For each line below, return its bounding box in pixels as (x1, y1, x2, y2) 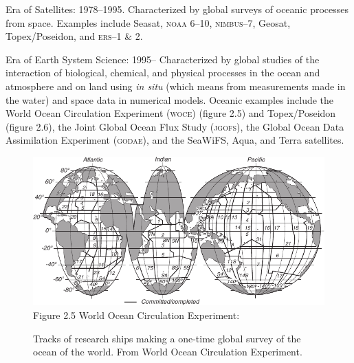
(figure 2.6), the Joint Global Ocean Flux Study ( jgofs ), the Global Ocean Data (5, 119, 344, 133)
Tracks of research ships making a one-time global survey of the (33, 331, 301, 345)
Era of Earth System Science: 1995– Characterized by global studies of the (5, 52, 320, 66)
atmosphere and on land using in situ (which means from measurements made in (5, 78, 346, 93)
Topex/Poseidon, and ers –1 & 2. (5, 29, 143, 43)
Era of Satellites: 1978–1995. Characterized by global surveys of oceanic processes (5, 2, 349, 16)
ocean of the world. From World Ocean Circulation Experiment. (33, 344, 302, 359)
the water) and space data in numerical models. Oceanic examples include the (5, 92, 334, 107)
